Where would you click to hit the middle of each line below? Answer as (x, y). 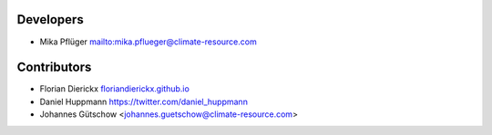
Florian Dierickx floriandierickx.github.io (115, 89)
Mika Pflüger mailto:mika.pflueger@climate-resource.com (148, 42)
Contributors (54, 67)
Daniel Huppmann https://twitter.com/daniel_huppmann (143, 101)
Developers (50, 19)
